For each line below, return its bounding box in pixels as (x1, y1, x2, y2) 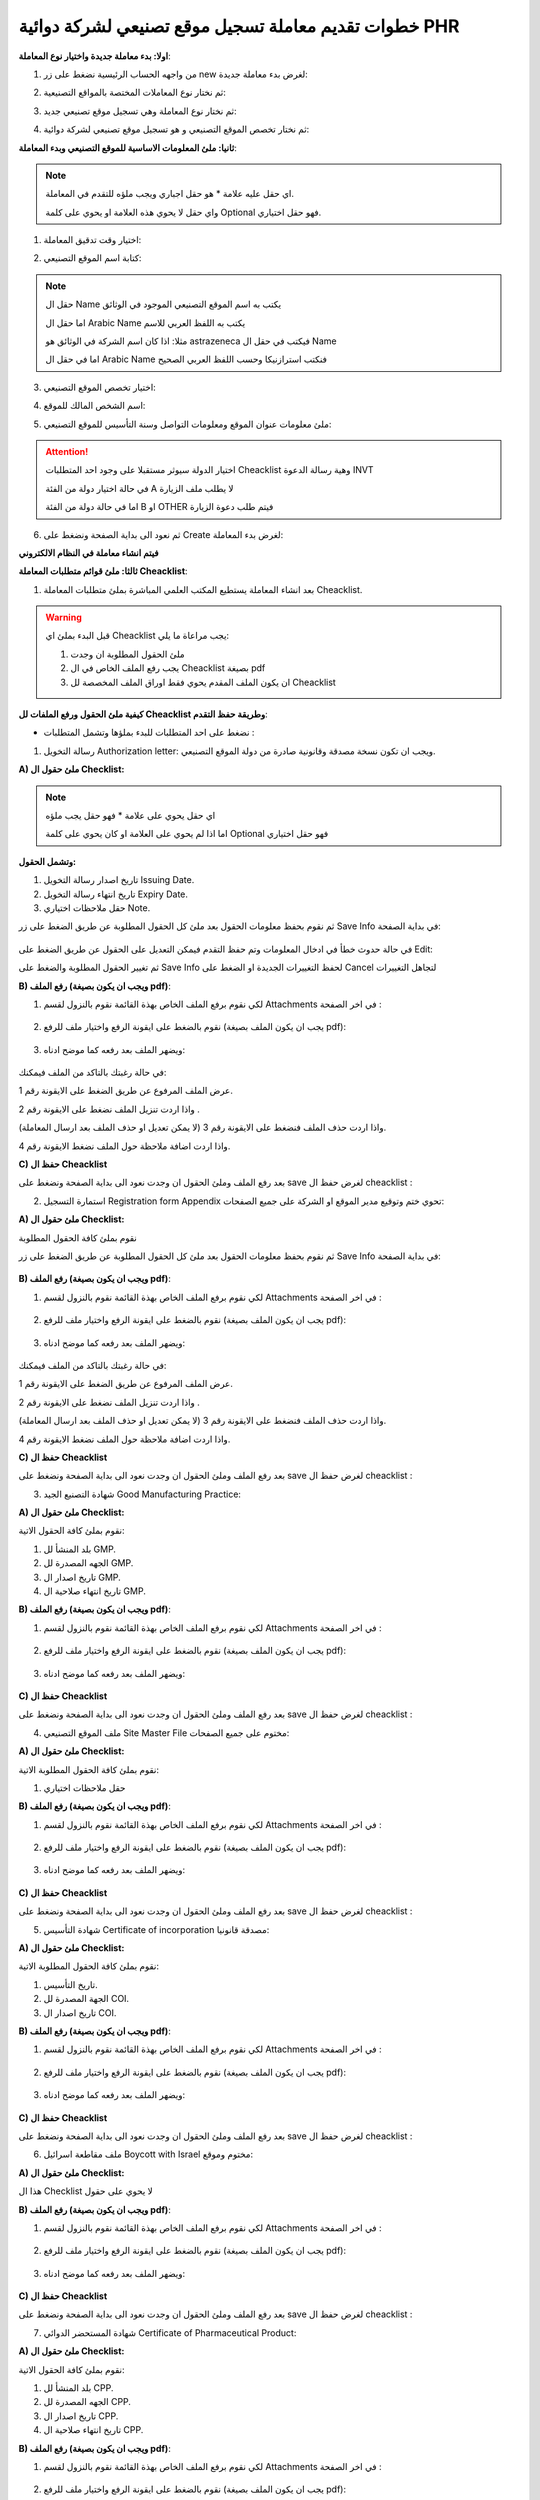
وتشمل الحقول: (18, 855, 77, 867)
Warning (45, 611, 82, 624)
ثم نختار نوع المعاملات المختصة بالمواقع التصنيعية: (43, 86, 227, 99)
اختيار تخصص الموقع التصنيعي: (43, 381, 157, 393)
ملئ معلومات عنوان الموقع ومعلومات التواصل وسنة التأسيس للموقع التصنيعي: (43, 418, 332, 430)
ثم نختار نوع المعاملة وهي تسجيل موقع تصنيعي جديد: (43, 105, 237, 117)
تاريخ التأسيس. (43, 1978, 99, 1990)
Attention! (45, 445, 89, 457)
